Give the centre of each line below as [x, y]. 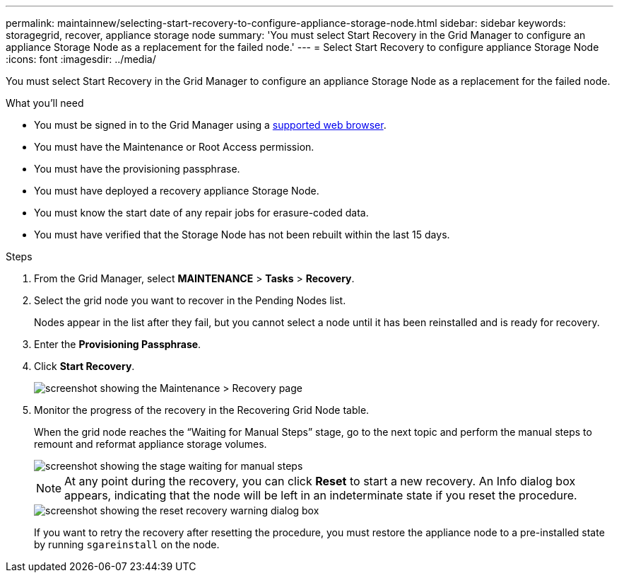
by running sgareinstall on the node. [127, 544]
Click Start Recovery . [84, 366]
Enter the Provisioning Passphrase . [118, 344]
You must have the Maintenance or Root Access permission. [174, 147]
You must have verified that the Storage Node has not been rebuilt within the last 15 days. [242, 235]
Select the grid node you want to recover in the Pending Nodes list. [190, 300]
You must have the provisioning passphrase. [137, 169]
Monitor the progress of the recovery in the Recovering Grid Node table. [202, 410]
